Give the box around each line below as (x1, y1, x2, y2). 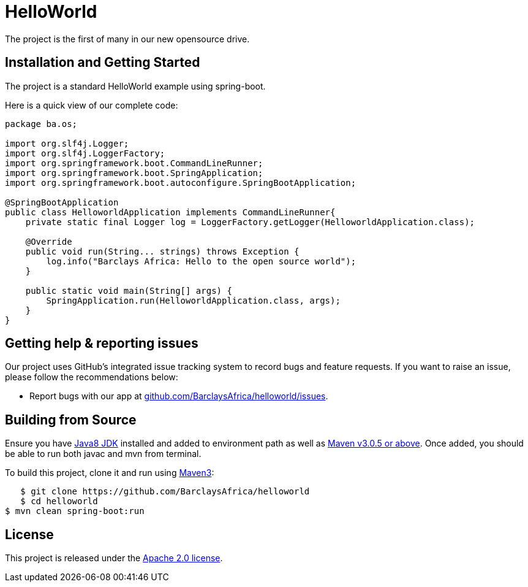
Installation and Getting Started (5, 55, 200, 71)
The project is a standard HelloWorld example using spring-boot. (5, 80, 266, 91)
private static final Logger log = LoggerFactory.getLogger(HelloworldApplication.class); (25, 217, 475, 227)
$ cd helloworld (20, 496, 98, 507)
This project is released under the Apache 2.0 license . (5, 553, 223, 564)
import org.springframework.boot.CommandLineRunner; (5, 158, 263, 168)
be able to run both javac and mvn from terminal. (5, 448, 202, 459)
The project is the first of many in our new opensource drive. (5, 33, 250, 44)
